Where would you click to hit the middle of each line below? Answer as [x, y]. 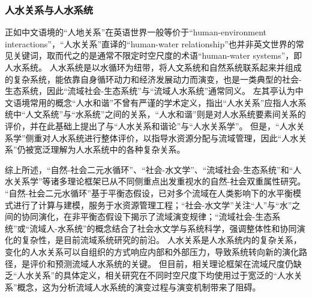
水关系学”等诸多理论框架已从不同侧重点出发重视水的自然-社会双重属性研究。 [155, 181]
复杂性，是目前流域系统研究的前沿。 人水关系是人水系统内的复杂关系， [161, 240]
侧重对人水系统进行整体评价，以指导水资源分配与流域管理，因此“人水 [162, 137]
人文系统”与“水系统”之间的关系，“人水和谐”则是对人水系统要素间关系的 [166, 114]
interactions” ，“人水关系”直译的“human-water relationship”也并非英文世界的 [150, 43]
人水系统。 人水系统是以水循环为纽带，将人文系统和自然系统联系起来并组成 [153, 67]
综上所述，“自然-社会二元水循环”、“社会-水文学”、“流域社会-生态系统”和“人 [153, 169]
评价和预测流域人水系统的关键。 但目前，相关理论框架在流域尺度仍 [161, 263]
